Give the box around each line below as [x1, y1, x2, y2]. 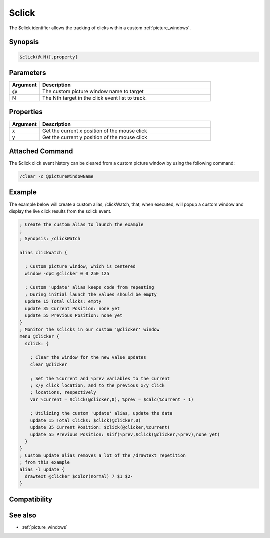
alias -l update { [19, 466, 65, 472]
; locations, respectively [30, 390, 97, 395]
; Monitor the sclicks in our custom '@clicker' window [19, 326, 160, 332]
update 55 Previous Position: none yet [25, 313, 123, 318]
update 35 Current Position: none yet [25, 305, 120, 311]
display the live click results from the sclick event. [9, 208, 112, 214]
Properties [9, 108, 43, 116]
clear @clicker [30, 361, 67, 367]
